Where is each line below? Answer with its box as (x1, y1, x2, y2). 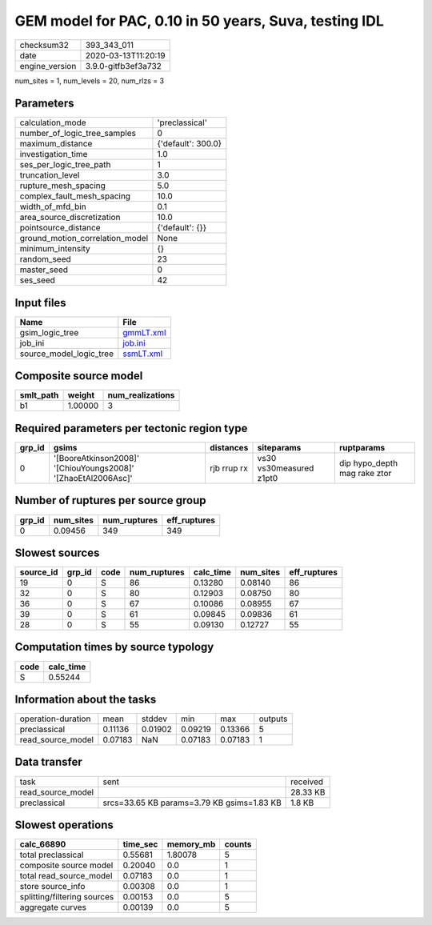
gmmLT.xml (122, 326, 166, 338)
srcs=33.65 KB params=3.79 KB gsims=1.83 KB (102, 797, 282, 808)
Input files (14, 296, 67, 310)
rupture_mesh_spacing (19, 180, 106, 191)
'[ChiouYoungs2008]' (53, 462, 135, 474)
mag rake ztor (338, 468, 392, 479)
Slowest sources (14, 546, 100, 559)
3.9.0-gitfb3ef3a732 (85, 60, 162, 71)
